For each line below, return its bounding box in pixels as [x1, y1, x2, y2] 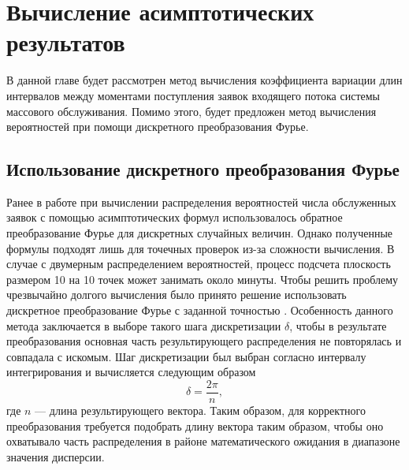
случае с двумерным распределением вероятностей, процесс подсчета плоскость [6, 256, 391, 272]
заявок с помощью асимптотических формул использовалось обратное [6, 209, 343, 226]
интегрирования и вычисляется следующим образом [6, 364, 256, 380]
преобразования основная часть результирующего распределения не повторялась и [6, 333, 402, 349]
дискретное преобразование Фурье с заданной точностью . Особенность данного [6, 302, 393, 319]
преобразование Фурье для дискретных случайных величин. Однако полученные [6, 225, 393, 241]
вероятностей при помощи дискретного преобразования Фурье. [6, 118, 309, 135]
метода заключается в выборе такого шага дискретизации [6, 317, 281, 334]
